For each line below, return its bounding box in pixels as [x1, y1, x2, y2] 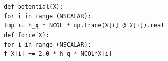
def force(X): [4, 31, 50, 38]
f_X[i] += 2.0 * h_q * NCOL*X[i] [4, 50, 112, 58]
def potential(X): [4, 3, 63, 10]
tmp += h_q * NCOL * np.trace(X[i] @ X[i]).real [4, 22, 165, 29]
